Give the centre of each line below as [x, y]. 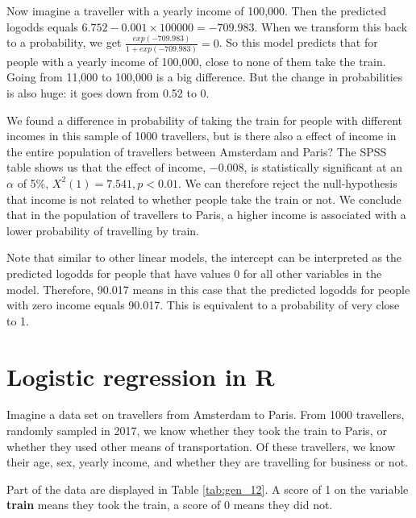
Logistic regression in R [141, 376]
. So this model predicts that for [298, 42]
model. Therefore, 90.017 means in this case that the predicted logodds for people [208, 289]
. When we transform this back [331, 26]
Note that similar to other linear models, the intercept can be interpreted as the [204, 257]
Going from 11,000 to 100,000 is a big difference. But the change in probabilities [205, 77]
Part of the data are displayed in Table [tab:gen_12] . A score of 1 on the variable [208, 489]
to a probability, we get [64, 42]
